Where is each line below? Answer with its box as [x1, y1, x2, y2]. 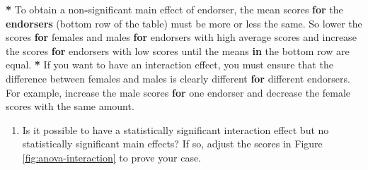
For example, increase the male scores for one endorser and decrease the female [6, 85, 351, 99]
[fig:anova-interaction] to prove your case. [22, 150, 202, 164]
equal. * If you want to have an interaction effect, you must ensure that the [6, 57, 333, 72]
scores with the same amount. [6, 99, 134, 114]
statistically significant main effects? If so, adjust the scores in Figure [22, 136, 323, 151]
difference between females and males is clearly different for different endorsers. [6, 71, 350, 85]
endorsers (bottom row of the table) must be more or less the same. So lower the [6, 16, 362, 30]
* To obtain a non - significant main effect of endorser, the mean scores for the [6, 2, 343, 16]
